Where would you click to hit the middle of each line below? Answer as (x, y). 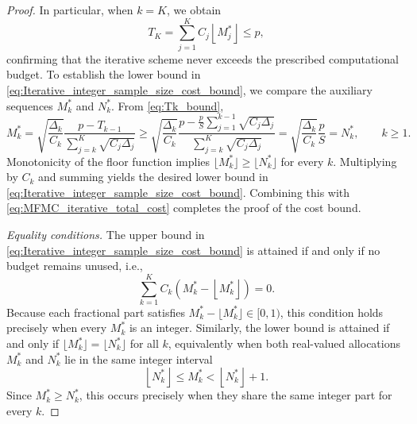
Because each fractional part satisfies (96, 312)
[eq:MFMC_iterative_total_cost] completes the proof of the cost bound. (184, 208)
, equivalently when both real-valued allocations (284, 343)
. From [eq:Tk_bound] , (168, 105)
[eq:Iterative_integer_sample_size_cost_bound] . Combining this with (178, 192)
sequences (30, 105)
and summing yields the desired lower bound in (153, 177)
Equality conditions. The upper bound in (106, 234)
